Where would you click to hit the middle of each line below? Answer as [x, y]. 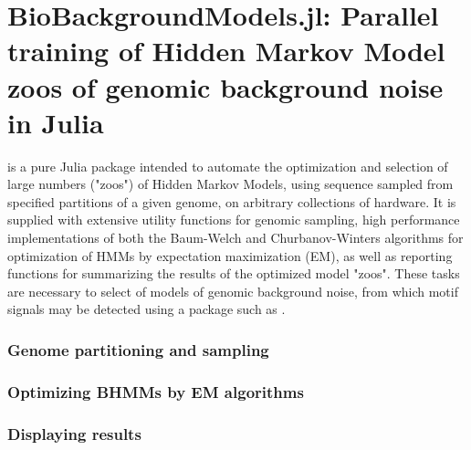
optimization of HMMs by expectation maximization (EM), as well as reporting [230, 255]
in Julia [56, 122]
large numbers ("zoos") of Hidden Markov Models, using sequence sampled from [230, 184]
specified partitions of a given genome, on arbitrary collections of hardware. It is [232, 201]
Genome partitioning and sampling [138, 349]
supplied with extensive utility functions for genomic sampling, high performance [234, 220]
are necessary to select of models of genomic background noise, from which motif [233, 291]
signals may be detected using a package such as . [147, 309]
